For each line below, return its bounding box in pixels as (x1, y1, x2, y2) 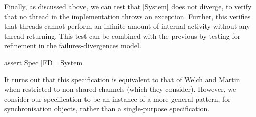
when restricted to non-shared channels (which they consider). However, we (4, 84, 236, 94)
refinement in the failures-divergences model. (4, 40, 141, 51)
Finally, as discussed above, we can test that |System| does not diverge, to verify (4, 1, 252, 11)
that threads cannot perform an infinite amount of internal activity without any (4, 21, 250, 31)
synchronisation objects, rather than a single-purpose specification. (4, 103, 210, 114)
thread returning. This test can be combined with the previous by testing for (4, 30, 241, 41)
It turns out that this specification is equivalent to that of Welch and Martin (4, 74, 240, 84)
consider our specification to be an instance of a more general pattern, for (4, 93, 231, 104)
